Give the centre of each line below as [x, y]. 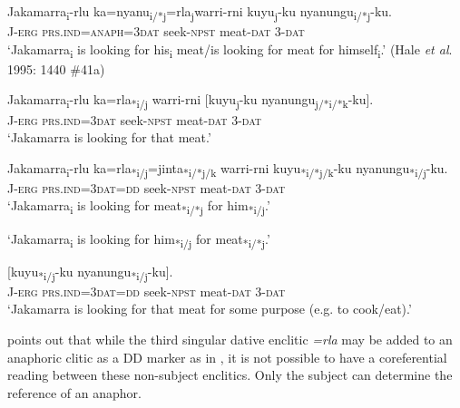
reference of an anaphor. [74, 392]
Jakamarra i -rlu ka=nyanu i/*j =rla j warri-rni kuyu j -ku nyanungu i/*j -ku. [200, 12]
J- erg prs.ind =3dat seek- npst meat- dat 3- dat [135, 119]
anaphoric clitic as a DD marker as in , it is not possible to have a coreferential [227, 357]
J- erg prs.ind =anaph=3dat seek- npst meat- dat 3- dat [156, 31]
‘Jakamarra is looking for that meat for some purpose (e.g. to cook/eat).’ [210, 309]
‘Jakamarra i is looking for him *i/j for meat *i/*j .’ [139, 239]
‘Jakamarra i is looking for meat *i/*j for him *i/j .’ [139, 207]
